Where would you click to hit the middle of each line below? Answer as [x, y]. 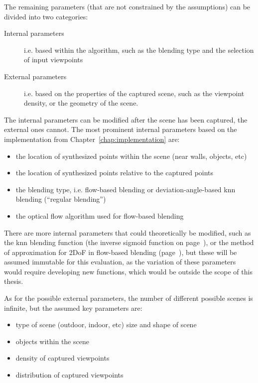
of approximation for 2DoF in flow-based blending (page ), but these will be [121, 252]
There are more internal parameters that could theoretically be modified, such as [128, 232]
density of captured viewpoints [63, 358]
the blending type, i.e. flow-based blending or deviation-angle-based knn [126, 189]
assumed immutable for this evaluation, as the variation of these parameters [120, 262]
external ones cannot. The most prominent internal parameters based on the [121, 129]
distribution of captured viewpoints [69, 375]
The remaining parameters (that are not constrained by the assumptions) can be [127, 6]
